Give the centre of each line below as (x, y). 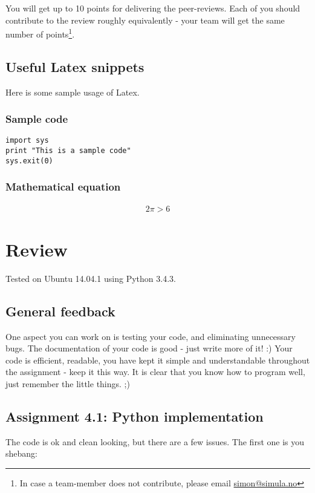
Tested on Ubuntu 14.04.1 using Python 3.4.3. (91, 278)
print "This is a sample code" (68, 151)
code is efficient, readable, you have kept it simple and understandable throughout (158, 360)
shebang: (21, 453)
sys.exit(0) (29, 161)
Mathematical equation (63, 187)
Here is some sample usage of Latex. (73, 92)
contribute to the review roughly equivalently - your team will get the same (145, 20)
